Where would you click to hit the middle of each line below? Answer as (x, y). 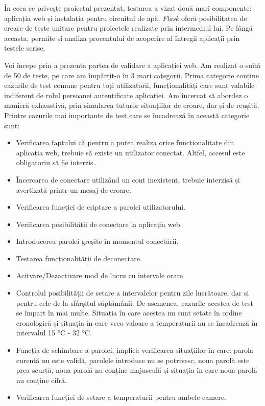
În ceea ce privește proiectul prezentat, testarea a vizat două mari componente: (128, 8)
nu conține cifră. (42, 380)
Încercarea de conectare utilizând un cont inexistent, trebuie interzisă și (128, 179)
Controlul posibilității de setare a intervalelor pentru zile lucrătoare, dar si (132, 293)
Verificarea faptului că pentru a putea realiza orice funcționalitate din (125, 142)
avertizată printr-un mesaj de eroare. (74, 189)
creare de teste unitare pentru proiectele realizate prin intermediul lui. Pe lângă (128, 28)
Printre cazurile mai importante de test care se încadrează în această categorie (127, 115)
